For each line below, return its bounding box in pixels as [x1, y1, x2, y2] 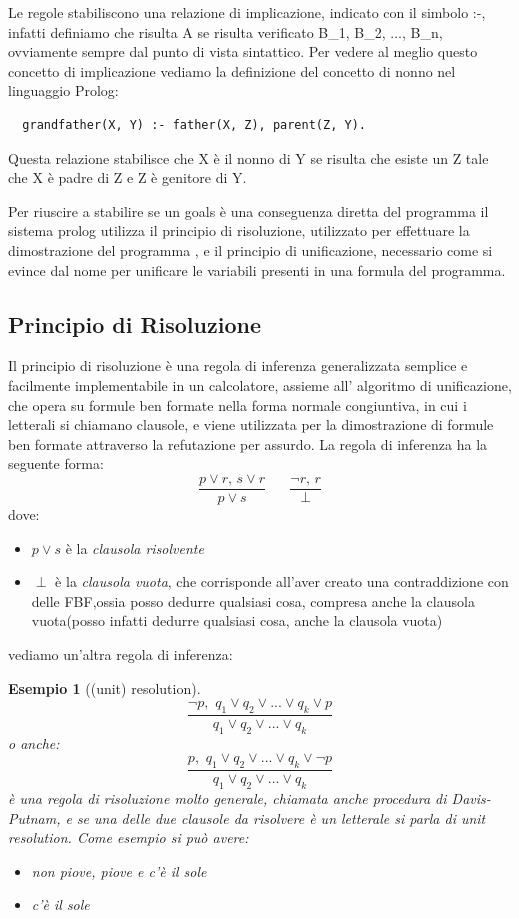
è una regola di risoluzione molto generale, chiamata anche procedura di [8, 787, 447, 808]
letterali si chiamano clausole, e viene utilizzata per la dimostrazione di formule [8, 414, 494, 435]
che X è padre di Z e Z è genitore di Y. [8, 167, 247, 188]
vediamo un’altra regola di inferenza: [8, 643, 233, 664]
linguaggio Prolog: [8, 80, 119, 101]
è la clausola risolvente [65, 537, 204, 558]
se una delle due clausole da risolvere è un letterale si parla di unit [76, 807, 486, 828]
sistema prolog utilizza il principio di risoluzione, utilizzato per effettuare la [8, 220, 470, 241]
